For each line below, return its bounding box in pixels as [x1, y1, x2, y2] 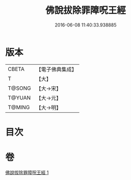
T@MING [8, 104, 30, 111]
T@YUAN [8, 94, 31, 101]
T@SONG [8, 85, 32, 92]
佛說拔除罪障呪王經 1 [5, 169, 49, 175]
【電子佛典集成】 [36, 66, 77, 73]
